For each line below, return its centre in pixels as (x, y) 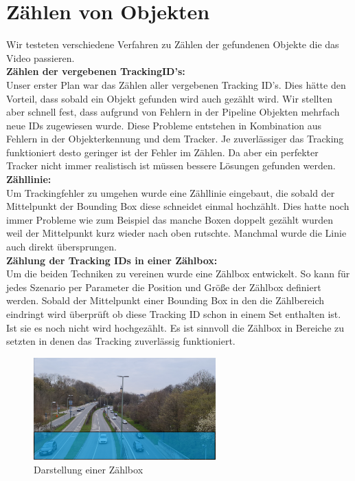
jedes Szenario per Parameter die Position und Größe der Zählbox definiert (164, 287)
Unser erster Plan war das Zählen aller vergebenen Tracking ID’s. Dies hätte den (176, 84)
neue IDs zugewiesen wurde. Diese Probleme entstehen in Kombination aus (164, 125)
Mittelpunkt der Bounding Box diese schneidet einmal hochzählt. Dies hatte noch (178, 206)
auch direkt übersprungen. (61, 247)
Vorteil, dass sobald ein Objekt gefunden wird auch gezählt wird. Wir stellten (169, 98)
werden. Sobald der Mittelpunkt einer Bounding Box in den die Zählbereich (165, 300)
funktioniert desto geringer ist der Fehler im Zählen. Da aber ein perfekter (162, 152)
